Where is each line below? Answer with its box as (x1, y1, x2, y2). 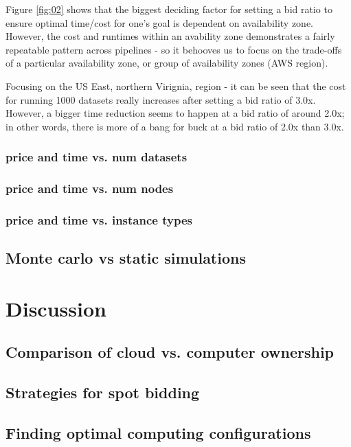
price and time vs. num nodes (5, 180, 174, 197)
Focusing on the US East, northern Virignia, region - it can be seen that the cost (5, 78, 346, 93)
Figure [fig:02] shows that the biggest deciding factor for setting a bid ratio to (5, 2, 332, 16)
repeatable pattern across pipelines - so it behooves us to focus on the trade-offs (5, 42, 342, 56)
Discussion (5, 294, 106, 322)
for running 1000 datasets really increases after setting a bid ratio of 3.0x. (5, 92, 316, 106)
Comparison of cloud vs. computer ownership (5, 341, 335, 363)
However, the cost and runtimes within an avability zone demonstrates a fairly (5, 29, 335, 43)
